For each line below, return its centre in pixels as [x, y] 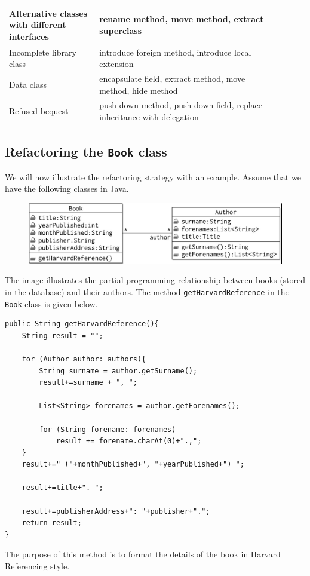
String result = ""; [62, 336]
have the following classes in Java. [67, 189]
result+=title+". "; [62, 488]
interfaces [29, 36]
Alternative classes [48, 13]
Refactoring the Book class [86, 151]
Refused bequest [39, 111]
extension [116, 64]
